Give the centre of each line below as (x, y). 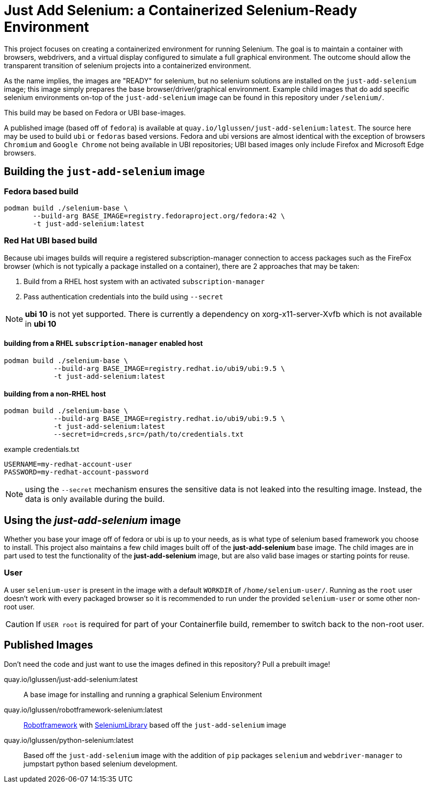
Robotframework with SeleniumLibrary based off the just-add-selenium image (155, 725)
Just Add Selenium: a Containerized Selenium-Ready (181, 10)
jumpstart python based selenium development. (101, 763)
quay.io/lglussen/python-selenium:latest (69, 740)
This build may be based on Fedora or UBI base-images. (95, 112)
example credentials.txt (42, 449)
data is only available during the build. (95, 499)
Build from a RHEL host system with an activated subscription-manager (144, 281)
